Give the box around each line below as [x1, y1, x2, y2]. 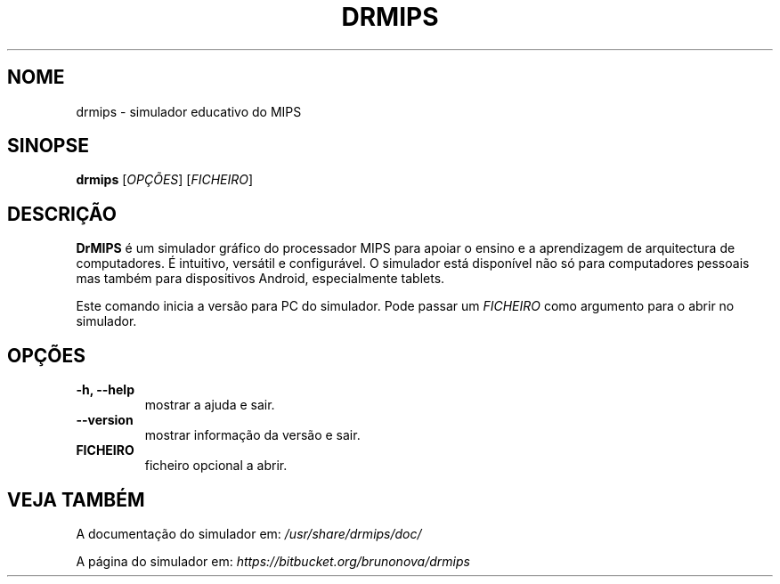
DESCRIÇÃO [7, 202, 117, 225]
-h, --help [76, 382, 134, 398]
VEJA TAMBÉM [7, 488, 145, 511]
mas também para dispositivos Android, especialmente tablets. [76, 271, 445, 287]
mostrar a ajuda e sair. [144, 397, 275, 413]
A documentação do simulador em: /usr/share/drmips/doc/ [76, 525, 422, 541]
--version [76, 412, 134, 428]
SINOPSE [7, 134, 89, 158]
